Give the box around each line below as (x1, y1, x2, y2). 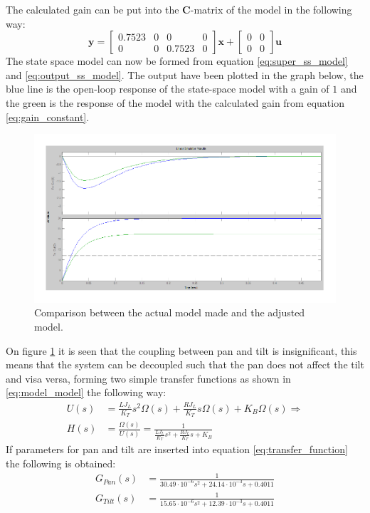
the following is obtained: (6, 456, 116, 471)
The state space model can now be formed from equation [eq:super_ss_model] (6, 53, 348, 68)
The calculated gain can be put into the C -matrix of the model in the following (6, 2, 352, 16)
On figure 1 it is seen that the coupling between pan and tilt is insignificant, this (6, 343, 357, 358)
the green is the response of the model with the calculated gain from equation (6, 95, 344, 110)
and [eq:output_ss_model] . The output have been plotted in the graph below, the (6, 67, 364, 82)
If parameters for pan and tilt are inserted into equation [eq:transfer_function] (6, 442, 348, 457)
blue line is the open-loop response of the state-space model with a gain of (6, 81, 329, 96)
